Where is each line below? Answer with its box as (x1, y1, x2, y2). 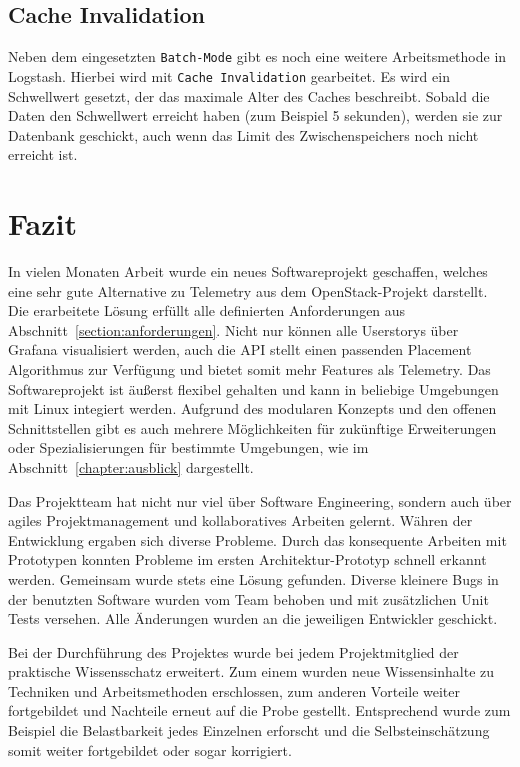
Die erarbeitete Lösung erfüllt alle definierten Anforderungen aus (8, 300, 406, 321)
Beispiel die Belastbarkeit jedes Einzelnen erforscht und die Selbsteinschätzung (8, 720, 490, 741)
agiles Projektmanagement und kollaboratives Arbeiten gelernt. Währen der (8, 510, 473, 531)
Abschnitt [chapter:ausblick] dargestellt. (8, 456, 254, 477)
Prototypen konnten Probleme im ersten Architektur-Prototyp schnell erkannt (8, 549, 487, 570)
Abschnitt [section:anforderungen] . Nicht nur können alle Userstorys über (8, 319, 459, 340)
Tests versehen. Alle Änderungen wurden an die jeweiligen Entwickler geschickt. (8, 608, 498, 629)
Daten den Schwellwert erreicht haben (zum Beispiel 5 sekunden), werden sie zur (8, 105, 503, 126)
